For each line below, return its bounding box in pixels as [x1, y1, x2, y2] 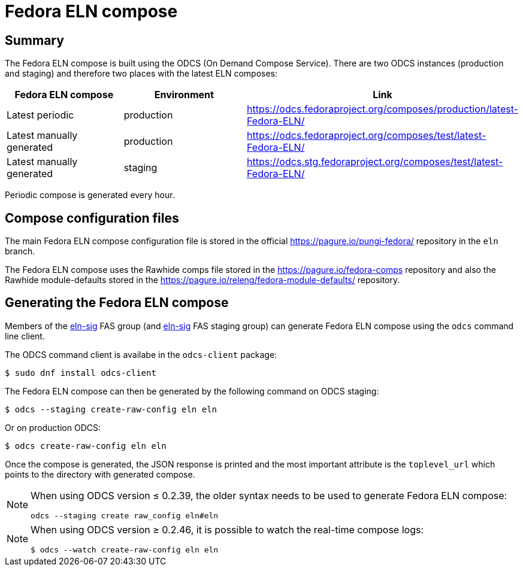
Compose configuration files [5, 210, 179, 226]
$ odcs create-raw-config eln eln [5, 441, 167, 451]
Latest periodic [7, 109, 74, 122]
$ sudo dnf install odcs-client [5, 367, 156, 378]
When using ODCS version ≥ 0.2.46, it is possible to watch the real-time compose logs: [31, 523, 424, 536]
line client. [5, 330, 45, 341]
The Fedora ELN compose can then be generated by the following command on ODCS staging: [5, 385, 379, 396]
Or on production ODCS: [5, 422, 101, 433]
